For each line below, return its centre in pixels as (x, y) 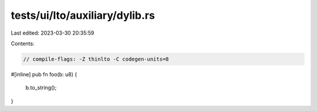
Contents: (23, 43)
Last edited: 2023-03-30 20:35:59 (53, 33)
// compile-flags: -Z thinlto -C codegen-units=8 (96, 59)
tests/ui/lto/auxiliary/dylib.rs (83, 15)
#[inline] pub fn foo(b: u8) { (44, 74)
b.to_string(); (41, 88)
